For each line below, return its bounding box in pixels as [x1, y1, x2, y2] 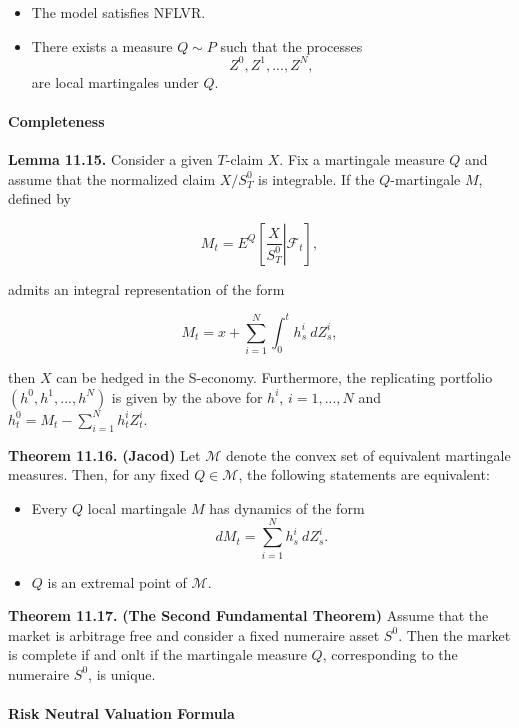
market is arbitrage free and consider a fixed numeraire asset [8, 624, 380, 645]
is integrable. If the [258, 168, 375, 189]
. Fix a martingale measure [279, 149, 445, 170]
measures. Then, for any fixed [8, 464, 190, 485]
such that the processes [220, 35, 363, 56]
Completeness [8, 110, 105, 131]
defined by [8, 188, 72, 209]
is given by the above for [111, 386, 263, 407]
